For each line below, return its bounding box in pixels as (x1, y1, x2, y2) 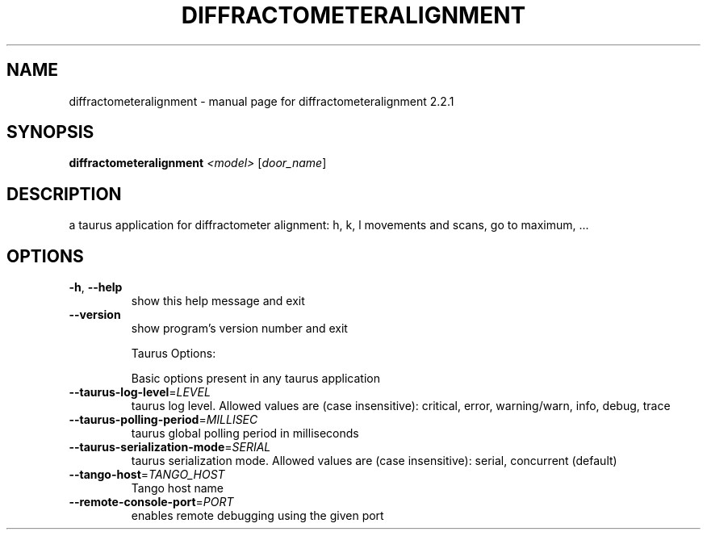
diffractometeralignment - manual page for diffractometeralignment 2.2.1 (69, 94, 454, 108)
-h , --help (69, 280, 123, 295)
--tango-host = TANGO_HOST (69, 467, 225, 482)
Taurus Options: (131, 346, 216, 361)
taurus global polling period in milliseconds (131, 426, 359, 441)
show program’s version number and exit (131, 321, 348, 336)
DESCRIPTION (6, 183, 122, 204)
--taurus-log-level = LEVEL (69, 385, 211, 400)
